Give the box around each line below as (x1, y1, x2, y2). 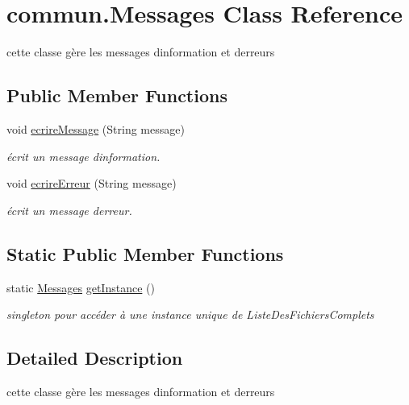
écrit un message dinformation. (6, 147, 161, 164)
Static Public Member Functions (6, 241, 284, 266)
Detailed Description (6, 345, 183, 370)
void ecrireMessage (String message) (6, 120, 185, 137)
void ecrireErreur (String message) (6, 175, 177, 192)
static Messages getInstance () (6, 279, 155, 295)
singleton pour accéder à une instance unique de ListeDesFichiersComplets (6, 306, 374, 323)
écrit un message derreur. (6, 201, 132, 218)
